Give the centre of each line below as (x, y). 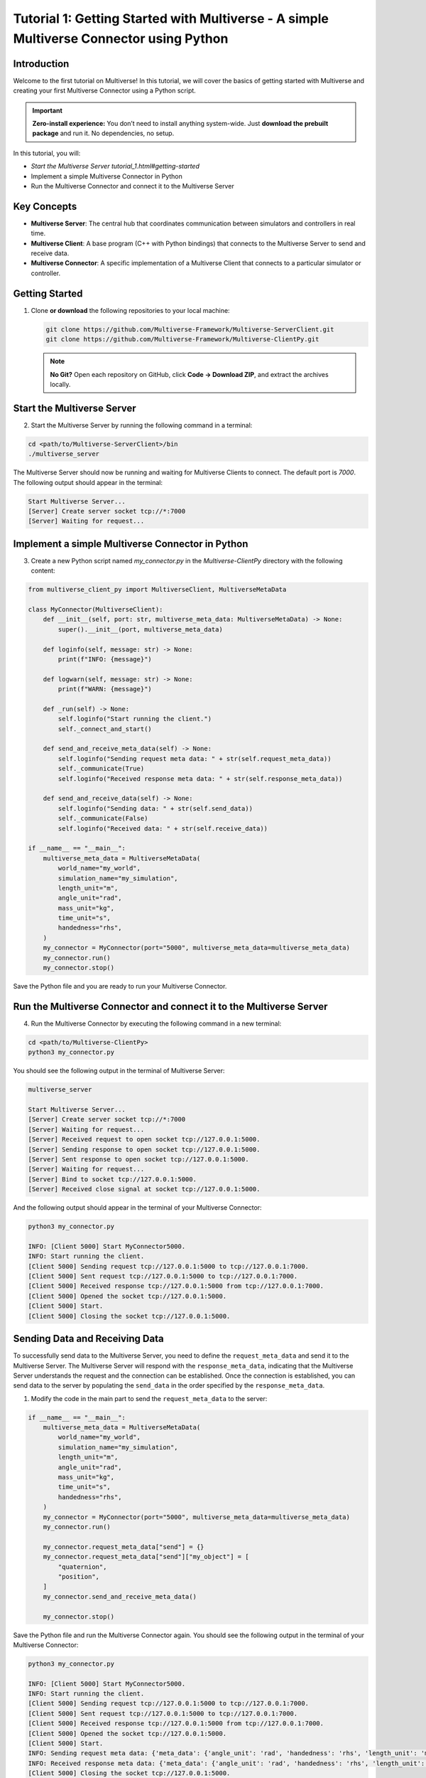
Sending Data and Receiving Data (88, 1339)
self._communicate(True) (101, 769)
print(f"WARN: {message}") (105, 689)
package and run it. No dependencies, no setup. (103, 133)
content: (43, 571)
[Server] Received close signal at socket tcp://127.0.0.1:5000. (144, 1189)
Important (48, 110)
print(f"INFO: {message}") (105, 659)
